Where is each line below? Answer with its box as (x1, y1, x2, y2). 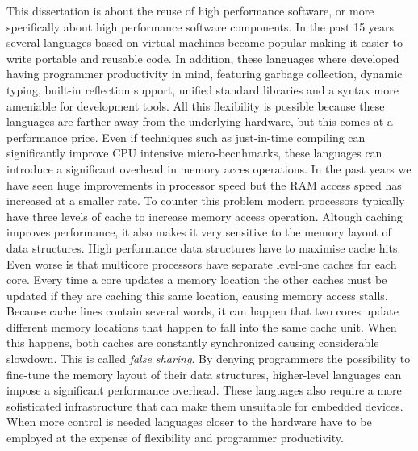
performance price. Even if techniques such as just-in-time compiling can (6, 128, 366, 145)
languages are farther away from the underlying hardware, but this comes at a (6, 113, 393, 130)
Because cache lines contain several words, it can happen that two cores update (6, 303, 399, 319)
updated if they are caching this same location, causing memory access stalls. (6, 286, 388, 303)
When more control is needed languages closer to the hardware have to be (6, 413, 372, 430)
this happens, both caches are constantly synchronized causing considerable (6, 334, 379, 351)
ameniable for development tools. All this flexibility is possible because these (6, 97, 385, 114)
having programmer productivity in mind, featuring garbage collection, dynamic (6, 65, 403, 82)
